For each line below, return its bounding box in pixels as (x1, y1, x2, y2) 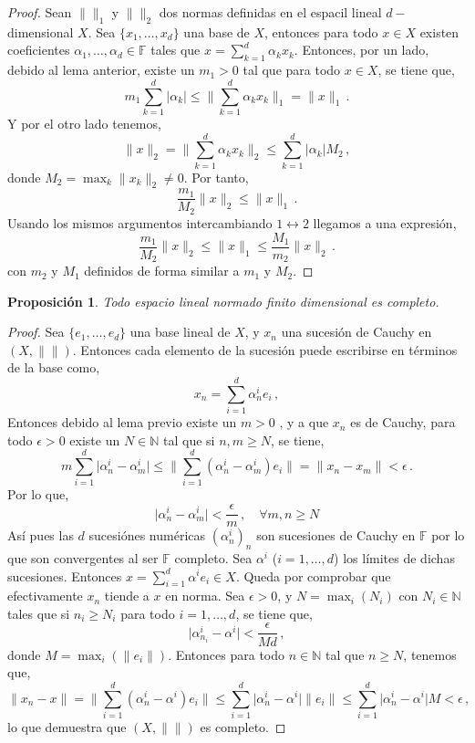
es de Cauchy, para (350, 413, 456, 432)
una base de (183, 22, 250, 41)
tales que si (7, 603, 70, 623)
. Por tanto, (183, 167, 249, 186)
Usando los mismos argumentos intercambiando (7, 213, 273, 232)
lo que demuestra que (7, 717, 127, 736)
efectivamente (7, 586, 83, 605)
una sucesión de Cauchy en (281, 322, 432, 341)
